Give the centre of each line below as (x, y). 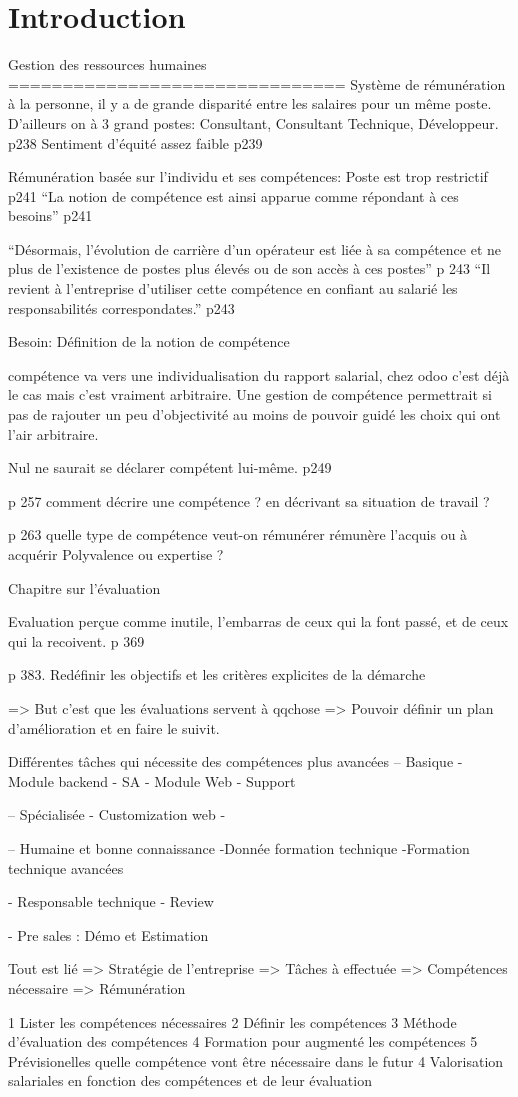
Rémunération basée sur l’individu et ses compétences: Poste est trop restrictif (248, 176)
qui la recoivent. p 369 (76, 640)
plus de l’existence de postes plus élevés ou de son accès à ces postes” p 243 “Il (249, 268)
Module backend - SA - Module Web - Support (152, 780)
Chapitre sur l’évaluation (84, 587)
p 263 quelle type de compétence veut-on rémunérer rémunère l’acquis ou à (238, 534)
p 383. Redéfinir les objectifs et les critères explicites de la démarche (217, 674)
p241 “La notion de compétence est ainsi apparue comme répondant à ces (233, 195)
